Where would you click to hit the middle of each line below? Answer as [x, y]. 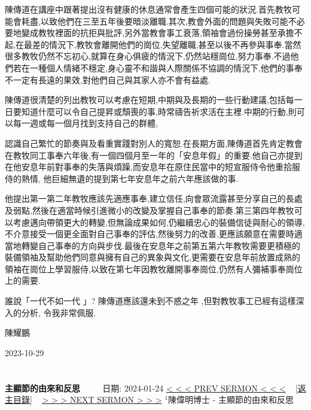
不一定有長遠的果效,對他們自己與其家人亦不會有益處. [108, 79]
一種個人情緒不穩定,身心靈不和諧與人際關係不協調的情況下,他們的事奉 [166, 67]
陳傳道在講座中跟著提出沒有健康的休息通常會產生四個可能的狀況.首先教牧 [148, 9]
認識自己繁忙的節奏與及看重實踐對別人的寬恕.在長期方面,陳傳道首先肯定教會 [154, 143]
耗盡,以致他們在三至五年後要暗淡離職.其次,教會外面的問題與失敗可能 [155, 21]
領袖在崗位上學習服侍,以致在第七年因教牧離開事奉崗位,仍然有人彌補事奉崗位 [154, 268]
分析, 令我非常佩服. [59, 312]
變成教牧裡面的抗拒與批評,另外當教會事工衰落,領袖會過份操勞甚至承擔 [158, 33]
